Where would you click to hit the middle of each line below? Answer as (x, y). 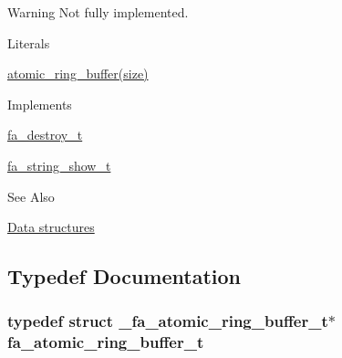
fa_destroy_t (45, 135)
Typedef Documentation (124, 276)
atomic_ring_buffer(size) (78, 74)
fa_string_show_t (59, 165)
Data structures (51, 227)
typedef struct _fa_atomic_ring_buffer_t (168, 321)
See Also (31, 196)
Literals (29, 42)
